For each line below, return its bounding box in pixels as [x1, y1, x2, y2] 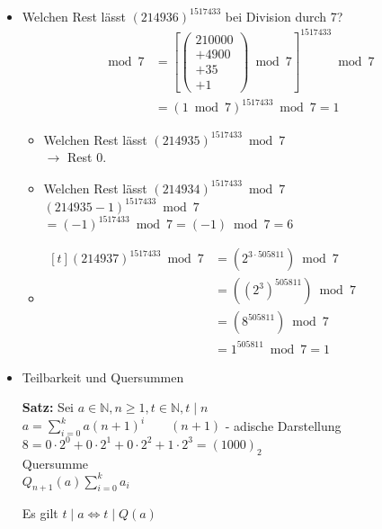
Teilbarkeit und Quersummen [22, 367, 184, 386]
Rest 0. [67, 148, 107, 166]
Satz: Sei [22, 398, 75, 417]
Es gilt [22, 504, 58, 523]
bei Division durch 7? [225, 6, 343, 25]
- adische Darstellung [225, 416, 342, 435]
